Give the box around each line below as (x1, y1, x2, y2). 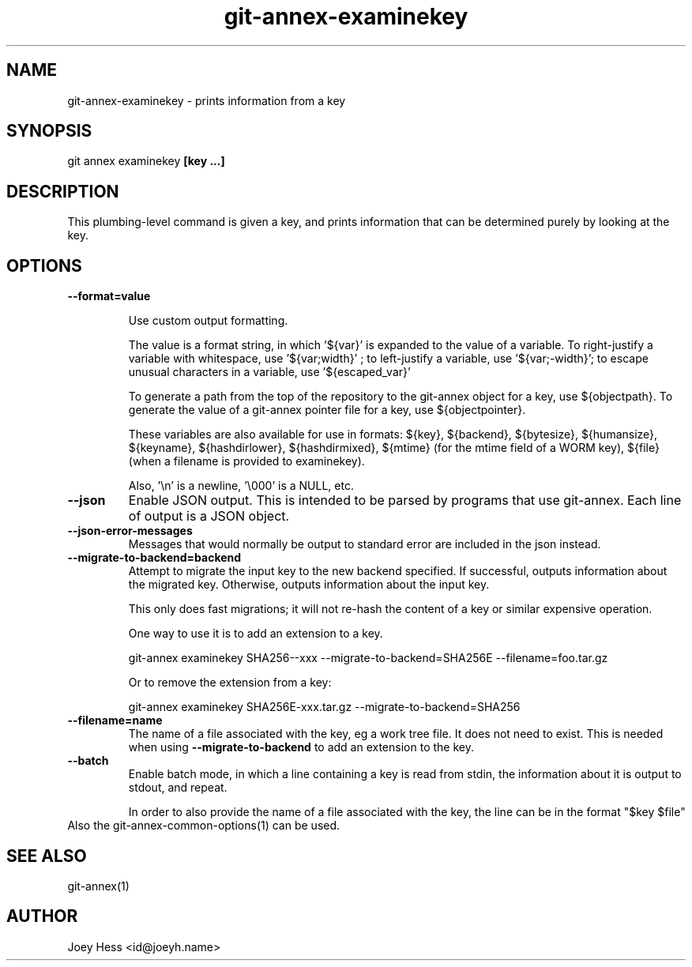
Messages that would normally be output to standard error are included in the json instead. (128, 537, 601, 551)
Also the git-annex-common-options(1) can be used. (67, 818, 340, 833)
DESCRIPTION (6, 181, 119, 201)
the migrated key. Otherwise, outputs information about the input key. (128, 578, 490, 592)
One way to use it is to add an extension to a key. (128, 626, 383, 641)
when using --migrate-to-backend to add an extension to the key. (128, 740, 474, 754)
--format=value (67, 289, 151, 303)
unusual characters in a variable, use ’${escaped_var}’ (128, 365, 411, 379)
